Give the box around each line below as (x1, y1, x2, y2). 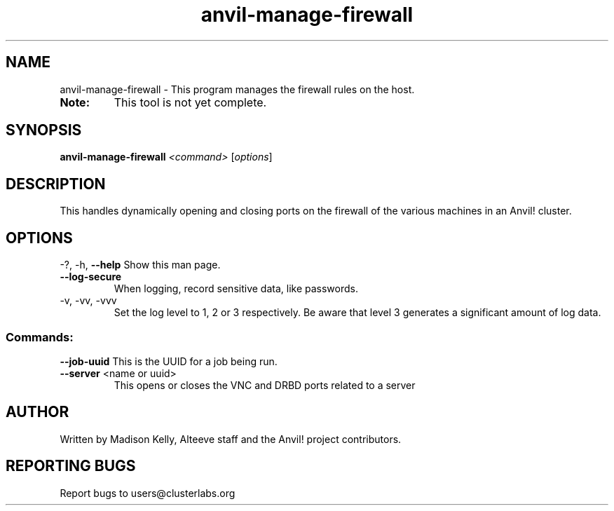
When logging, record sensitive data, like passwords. (114, 282, 358, 295)
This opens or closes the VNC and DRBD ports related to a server (114, 379, 416, 391)
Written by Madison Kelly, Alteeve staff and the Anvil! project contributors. (60, 432, 402, 445)
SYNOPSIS (6, 121, 82, 139)
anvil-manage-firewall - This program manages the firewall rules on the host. (60, 83, 415, 95)
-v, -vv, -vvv (60, 294, 117, 307)
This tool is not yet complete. (114, 95, 267, 109)
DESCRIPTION (6, 175, 106, 193)
